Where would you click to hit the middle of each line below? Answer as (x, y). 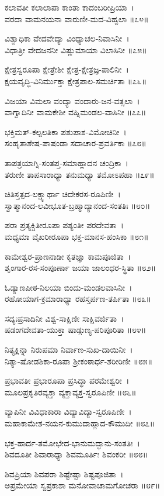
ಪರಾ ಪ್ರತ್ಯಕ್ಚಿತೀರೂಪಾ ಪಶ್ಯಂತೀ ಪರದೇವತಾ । (64, 225)
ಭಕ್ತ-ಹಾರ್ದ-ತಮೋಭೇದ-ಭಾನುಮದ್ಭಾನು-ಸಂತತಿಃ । (72, 442)
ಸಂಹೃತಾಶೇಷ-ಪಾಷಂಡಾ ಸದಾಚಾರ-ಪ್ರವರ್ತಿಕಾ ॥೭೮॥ (76, 143)
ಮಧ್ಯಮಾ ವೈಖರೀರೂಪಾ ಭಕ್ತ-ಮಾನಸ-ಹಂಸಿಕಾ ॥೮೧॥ (77, 236)
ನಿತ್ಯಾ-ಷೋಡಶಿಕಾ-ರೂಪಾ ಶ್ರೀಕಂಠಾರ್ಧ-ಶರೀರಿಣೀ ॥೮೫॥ (79, 361)
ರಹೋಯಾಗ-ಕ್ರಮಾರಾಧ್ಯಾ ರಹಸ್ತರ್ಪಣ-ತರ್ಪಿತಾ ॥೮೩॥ (78, 299)
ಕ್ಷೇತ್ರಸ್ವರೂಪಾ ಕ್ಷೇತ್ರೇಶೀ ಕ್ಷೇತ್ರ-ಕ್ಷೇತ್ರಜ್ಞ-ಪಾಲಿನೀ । (67, 69)
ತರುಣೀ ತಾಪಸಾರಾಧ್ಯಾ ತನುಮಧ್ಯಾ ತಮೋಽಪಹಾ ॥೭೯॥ (80, 174)
